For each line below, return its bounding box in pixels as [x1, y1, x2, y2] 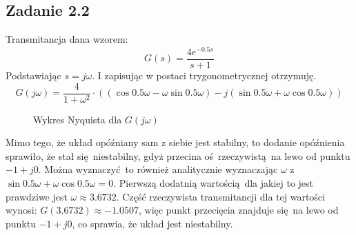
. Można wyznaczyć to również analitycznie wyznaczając [38, 162, 278, 176]
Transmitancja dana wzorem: [6, 32, 128, 46]
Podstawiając [6, 68, 61, 82]
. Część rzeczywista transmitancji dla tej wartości [116, 189, 325, 203]
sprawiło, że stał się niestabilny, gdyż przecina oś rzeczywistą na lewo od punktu [6, 148, 350, 163]
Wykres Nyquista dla [33, 112, 122, 126]
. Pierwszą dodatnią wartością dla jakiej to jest [113, 175, 314, 190]
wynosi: [6, 203, 37, 217]
